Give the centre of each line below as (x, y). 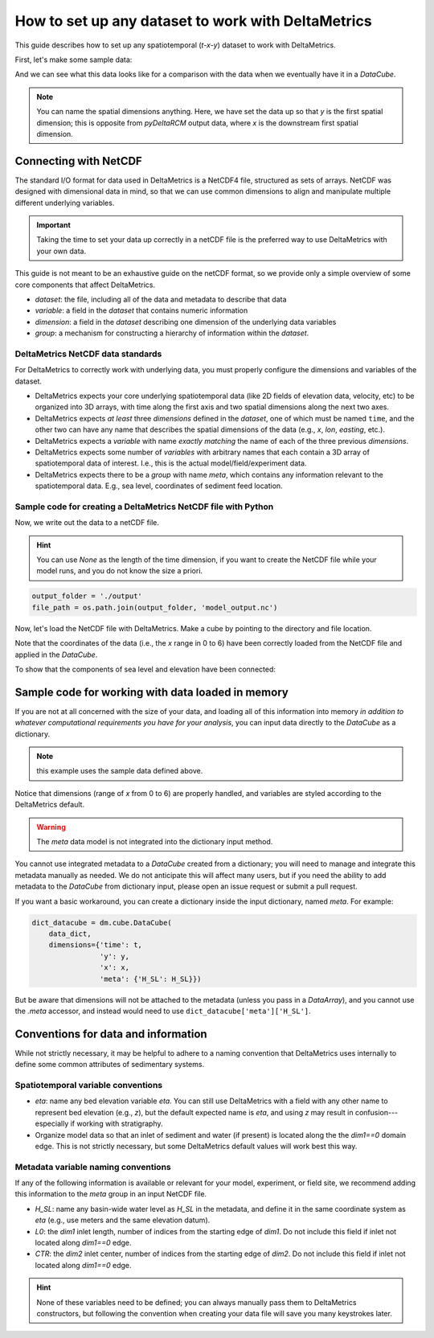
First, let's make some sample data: (74, 60)
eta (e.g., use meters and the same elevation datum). (123, 1220)
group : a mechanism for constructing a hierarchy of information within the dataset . (172, 333)
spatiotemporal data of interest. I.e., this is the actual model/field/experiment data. (171, 463)
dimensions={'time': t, (95, 945)
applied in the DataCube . (56, 655)
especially (52, 1124)
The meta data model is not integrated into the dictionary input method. (155, 842)
